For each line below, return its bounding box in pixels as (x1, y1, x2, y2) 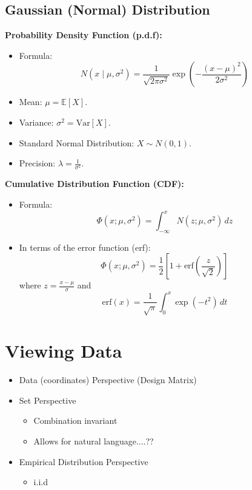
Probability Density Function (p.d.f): (5, 29, 162, 41)
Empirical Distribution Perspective (19, 455, 148, 468)
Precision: (19, 157, 56, 169)
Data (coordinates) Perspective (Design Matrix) (19, 373, 197, 386)
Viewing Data (5, 338, 122, 363)
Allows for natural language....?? (33, 434, 154, 447)
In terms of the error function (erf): (19, 240, 151, 253)
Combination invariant (33, 414, 118, 427)
